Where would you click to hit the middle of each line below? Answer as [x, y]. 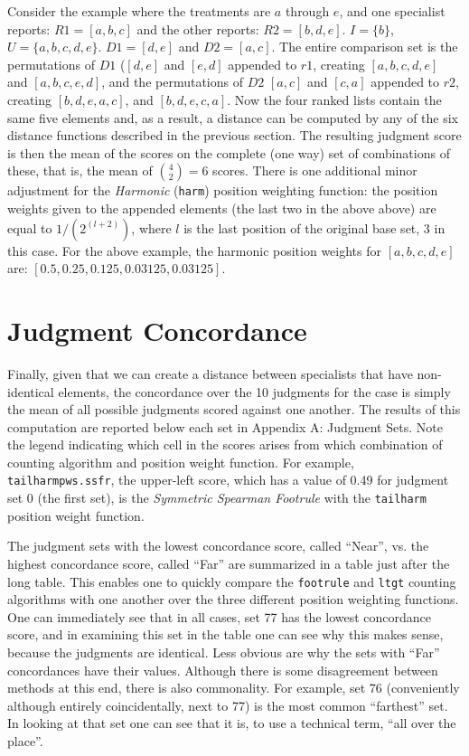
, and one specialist [392, 11]
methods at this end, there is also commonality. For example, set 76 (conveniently [234, 688]
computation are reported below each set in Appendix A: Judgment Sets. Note [225, 426]
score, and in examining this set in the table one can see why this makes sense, [225, 634]
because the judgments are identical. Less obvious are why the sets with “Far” [224, 652]
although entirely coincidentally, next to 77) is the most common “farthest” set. [228, 705]
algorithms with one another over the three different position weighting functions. [233, 599]
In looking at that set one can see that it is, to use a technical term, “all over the [232, 723]
